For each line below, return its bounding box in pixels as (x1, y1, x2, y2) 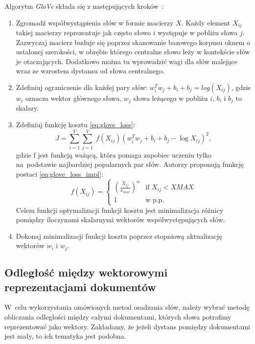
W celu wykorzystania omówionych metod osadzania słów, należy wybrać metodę (4, 302, 250, 312)
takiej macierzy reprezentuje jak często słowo (16, 27, 151, 38)
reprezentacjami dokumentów (4, 279, 156, 294)
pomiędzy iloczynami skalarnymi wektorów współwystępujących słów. (16, 214, 225, 225)
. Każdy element (181, 17, 231, 27)
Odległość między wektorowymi (4, 265, 168, 280)
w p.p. (145, 197, 164, 204)
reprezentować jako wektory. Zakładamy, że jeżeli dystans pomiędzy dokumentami (4, 321, 250, 331)
